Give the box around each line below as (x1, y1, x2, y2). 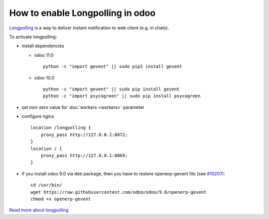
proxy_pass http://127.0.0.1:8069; (40, 153, 128, 158)
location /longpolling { (30, 125, 91, 131)
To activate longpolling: (9, 34, 57, 40)
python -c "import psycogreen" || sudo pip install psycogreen (43, 93, 201, 99)
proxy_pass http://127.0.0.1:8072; (40, 132, 128, 138)
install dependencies (21, 43, 64, 49)
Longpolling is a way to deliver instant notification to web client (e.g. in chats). (9, 25, 169, 31)
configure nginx (21, 113, 54, 119)
